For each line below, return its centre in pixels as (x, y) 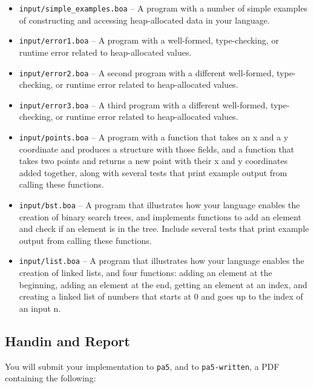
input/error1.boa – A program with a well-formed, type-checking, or (149, 40)
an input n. (40, 308)
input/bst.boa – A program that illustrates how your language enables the (159, 205)
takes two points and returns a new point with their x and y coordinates (153, 161)
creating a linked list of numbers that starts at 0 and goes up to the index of (161, 296)
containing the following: (51, 378)
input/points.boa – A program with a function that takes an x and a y (154, 137)
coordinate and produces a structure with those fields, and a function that (157, 149)
